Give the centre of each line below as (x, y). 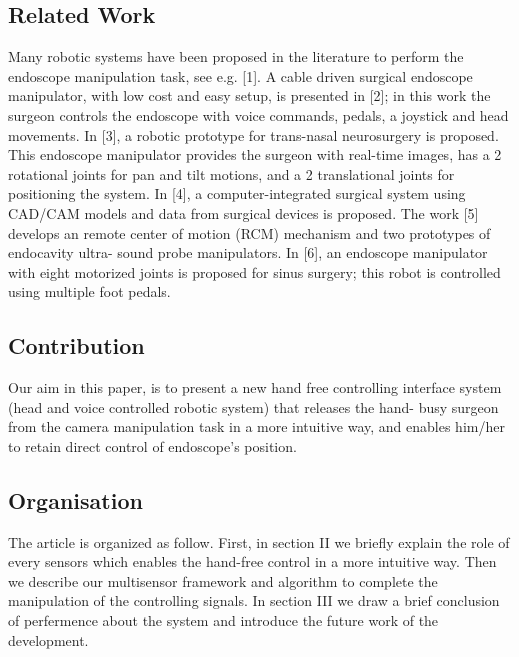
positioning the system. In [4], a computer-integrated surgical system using (237, 193)
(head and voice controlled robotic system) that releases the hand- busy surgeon (253, 406)
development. (48, 639)
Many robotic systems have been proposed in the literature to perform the (236, 56)
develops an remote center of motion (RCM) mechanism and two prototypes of (249, 232)
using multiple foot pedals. (89, 291)
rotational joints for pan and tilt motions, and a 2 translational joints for (231, 173)
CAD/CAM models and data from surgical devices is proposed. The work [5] (243, 212)
